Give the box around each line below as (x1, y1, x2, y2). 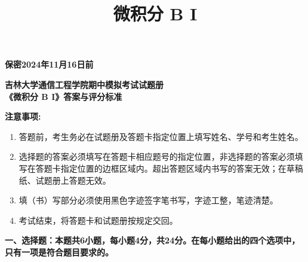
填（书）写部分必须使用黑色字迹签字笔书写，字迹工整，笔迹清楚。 (19, 194, 278, 206)
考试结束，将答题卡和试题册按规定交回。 (19, 214, 178, 226)
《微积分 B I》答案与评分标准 (5, 90, 122, 102)
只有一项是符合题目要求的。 (5, 245, 113, 258)
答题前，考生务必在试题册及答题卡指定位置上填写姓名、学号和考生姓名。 (19, 130, 303, 142)
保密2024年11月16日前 (5, 58, 94, 71)
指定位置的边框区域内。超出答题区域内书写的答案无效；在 (60, 162, 287, 174)
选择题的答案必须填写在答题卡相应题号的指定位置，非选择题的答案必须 (19, 150, 295, 163)
